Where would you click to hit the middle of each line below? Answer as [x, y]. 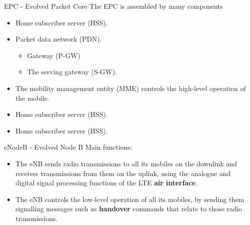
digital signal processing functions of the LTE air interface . [106, 183]
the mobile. [32, 98]
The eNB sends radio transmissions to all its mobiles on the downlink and [126, 163]
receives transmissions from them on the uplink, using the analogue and [123, 173]
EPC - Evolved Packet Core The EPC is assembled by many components [114, 6]
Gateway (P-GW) [54, 55]
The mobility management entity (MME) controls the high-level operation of [131, 88]
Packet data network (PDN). [58, 39]
